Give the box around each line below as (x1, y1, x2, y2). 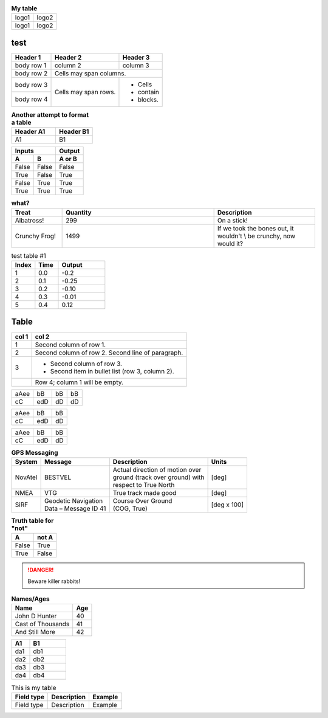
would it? (217, 239, 243, 247)
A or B (59, 155, 77, 164)
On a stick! (217, 216, 248, 224)
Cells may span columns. (54, 69, 126, 77)
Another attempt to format (11, 111, 89, 119)
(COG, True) (112, 504, 148, 513)
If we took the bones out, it (217, 224, 294, 232)
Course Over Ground (112, 496, 173, 505)
